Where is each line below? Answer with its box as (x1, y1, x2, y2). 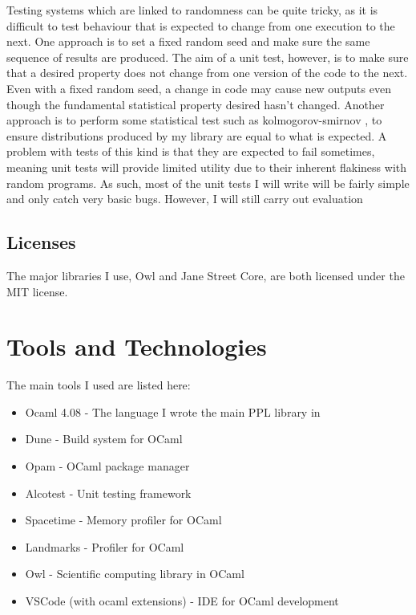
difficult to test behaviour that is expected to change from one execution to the (6, 17, 395, 34)
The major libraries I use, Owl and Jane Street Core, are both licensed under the (6, 267, 405, 283)
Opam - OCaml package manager (25, 458, 190, 474)
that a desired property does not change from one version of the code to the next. (6, 64, 408, 81)
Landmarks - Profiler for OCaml (25, 538, 184, 555)
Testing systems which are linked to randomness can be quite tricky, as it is (6, 2, 378, 18)
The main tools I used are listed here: (6, 377, 191, 393)
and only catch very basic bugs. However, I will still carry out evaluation (6, 190, 363, 207)
